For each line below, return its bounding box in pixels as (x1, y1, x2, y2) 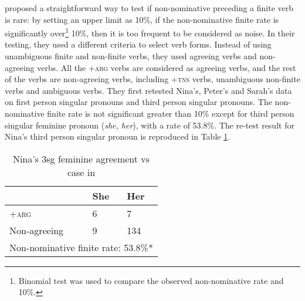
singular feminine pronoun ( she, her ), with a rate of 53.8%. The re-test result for (5, 119, 294, 131)
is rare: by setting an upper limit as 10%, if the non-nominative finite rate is (5, 13, 279, 25)
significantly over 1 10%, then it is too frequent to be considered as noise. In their (5, 25, 295, 39)
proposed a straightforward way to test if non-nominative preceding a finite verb (5, 2, 294, 13)
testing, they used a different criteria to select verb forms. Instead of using (5, 38, 272, 50)
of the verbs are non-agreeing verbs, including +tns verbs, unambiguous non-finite (5, 73, 300, 85)
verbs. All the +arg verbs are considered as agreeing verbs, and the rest (37, 61, 296, 73)
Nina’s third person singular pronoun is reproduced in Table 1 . (5, 130, 231, 143)
